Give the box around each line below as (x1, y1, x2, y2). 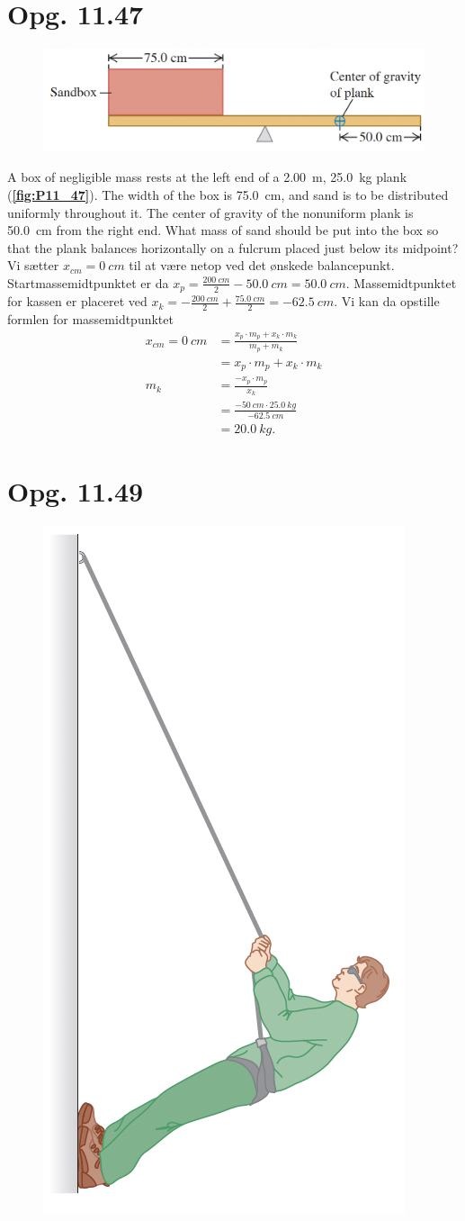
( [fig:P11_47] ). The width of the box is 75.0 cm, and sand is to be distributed (7, 185, 449, 203)
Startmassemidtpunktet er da (7, 273, 169, 292)
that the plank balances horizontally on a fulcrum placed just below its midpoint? (7, 238, 459, 257)
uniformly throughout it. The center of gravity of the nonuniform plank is (7, 203, 414, 222)
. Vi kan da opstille (334, 292, 440, 311)
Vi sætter (7, 256, 59, 275)
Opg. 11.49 (7, 473, 144, 510)
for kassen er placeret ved (7, 292, 148, 311)
